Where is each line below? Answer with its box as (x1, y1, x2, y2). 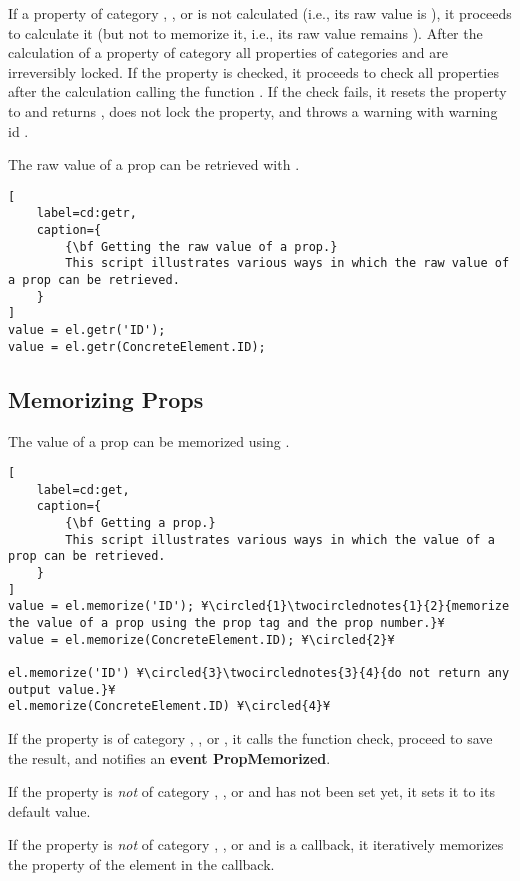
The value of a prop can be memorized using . (8, 430, 290, 451)
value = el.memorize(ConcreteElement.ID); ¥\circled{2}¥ (8, 632, 395, 647)
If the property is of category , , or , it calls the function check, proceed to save (8, 727, 493, 748)
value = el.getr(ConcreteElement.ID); (8, 339, 266, 354)
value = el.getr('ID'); (8, 323, 166, 337)
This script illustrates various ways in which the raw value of (65, 256, 510, 271)
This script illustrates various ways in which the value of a (65, 532, 495, 547)
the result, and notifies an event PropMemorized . (8, 747, 331, 768)
